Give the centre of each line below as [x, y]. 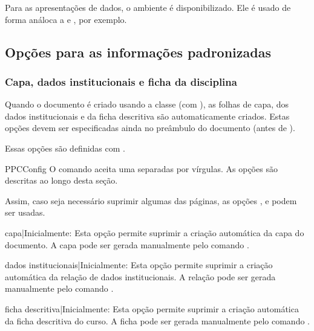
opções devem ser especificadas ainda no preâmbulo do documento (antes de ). [150, 128]
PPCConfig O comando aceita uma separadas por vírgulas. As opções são [141, 168]
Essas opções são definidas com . [65, 148]
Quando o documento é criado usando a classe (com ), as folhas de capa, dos [147, 104]
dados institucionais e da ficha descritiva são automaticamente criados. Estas [147, 116]
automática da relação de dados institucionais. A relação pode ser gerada [140, 276]
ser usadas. [25, 212]
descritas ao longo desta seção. [61, 180]
